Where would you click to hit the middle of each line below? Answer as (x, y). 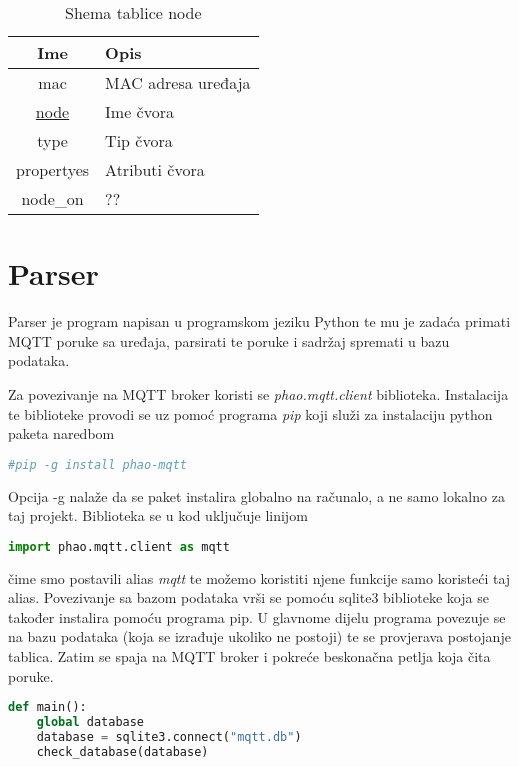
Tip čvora (139, 140)
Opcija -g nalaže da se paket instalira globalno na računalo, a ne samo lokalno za (256, 495)
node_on (52, 198)
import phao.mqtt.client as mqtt (119, 546)
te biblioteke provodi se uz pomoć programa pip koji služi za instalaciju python (250, 413)
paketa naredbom (61, 433)
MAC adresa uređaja (178, 82)
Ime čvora (139, 111)
